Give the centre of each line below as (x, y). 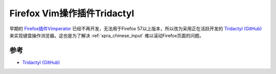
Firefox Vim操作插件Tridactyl (72, 13)
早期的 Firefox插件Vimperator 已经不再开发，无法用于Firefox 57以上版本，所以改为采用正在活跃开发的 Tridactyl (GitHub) (136, 29)
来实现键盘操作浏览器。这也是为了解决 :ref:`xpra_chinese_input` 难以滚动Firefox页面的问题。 (107, 35)
